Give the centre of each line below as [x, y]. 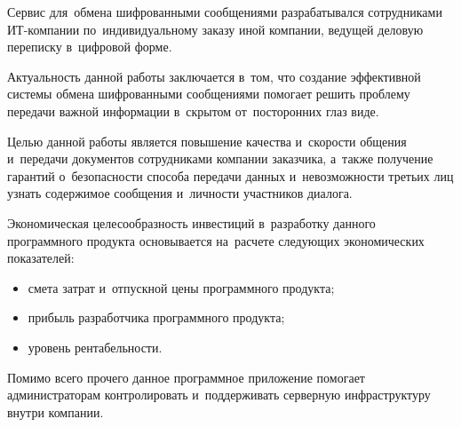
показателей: [41, 258]
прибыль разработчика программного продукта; [156, 317]
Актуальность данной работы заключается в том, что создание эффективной [214, 76]
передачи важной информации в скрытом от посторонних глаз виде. [193, 111]
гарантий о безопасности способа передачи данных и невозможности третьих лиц [230, 175]
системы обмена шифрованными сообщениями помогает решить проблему [209, 94]
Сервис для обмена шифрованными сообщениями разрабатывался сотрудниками [225, 12]
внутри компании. [56, 411]
